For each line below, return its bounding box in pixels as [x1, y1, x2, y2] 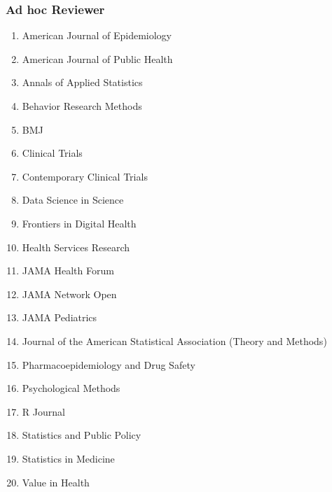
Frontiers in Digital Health [22, 216, 137, 230]
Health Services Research [22, 239, 130, 254]
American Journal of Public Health [22, 51, 173, 66]
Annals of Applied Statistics [22, 75, 143, 90]
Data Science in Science [22, 192, 124, 207]
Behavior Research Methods [22, 99, 142, 113]
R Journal [22, 404, 65, 419]
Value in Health [22, 475, 90, 489]
